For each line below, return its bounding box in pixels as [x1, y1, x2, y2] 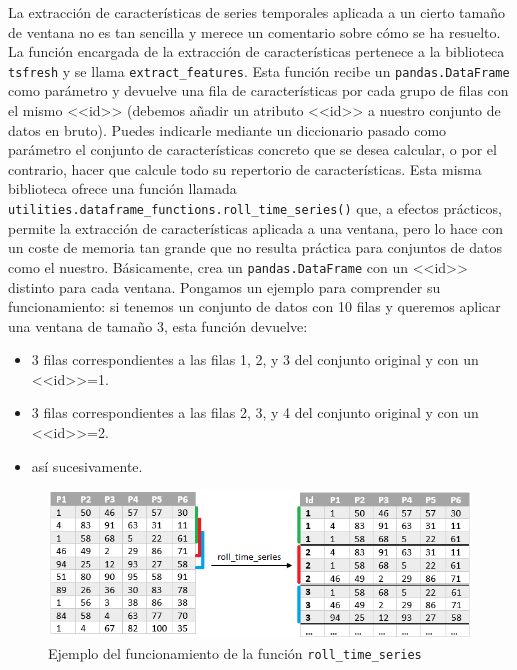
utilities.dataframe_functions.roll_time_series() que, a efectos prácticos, [8, 198, 502, 218]
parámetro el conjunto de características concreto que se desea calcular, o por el [8, 139, 497, 160]
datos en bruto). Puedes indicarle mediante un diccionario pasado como [8, 119, 447, 140]
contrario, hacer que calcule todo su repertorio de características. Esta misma [8, 158, 482, 179]
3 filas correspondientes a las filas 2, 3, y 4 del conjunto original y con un [31, 402, 479, 423]
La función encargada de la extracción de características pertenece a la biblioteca [8, 41, 505, 62]
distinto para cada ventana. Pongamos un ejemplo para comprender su [8, 276, 441, 297]
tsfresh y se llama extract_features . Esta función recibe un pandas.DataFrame [8, 60, 510, 81]
